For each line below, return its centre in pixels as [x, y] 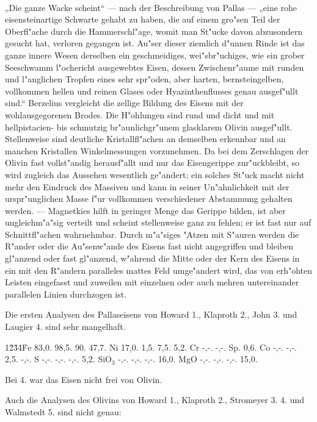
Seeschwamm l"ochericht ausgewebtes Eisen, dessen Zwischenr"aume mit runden [155, 67]
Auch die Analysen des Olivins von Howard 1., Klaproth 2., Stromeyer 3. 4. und [155, 400]
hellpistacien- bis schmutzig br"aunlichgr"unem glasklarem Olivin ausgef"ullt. [149, 127]
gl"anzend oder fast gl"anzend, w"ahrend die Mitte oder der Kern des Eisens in [152, 258]
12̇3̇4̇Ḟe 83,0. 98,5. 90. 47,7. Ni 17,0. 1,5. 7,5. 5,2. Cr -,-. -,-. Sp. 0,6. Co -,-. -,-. [151, 347]
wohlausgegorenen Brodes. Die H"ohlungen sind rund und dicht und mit [140, 114]
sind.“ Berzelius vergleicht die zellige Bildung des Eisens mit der [124, 103]
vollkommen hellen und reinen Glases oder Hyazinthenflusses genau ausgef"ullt [152, 91]
